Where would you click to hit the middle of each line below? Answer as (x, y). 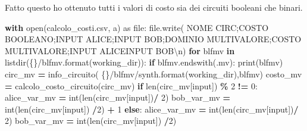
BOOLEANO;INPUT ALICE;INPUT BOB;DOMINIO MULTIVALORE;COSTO (153, 39)
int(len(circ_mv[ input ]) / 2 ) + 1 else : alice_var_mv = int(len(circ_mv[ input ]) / (152, 109)
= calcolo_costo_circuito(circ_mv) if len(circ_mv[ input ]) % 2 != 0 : (131, 85)
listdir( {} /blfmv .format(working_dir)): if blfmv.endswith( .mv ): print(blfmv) (144, 62)
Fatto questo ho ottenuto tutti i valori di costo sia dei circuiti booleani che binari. (154, 7)
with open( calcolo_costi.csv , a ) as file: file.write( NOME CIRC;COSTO (137, 27)
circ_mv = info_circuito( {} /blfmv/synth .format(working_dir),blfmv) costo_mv (153, 74)
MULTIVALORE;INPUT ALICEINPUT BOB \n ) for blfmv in (120, 50)
